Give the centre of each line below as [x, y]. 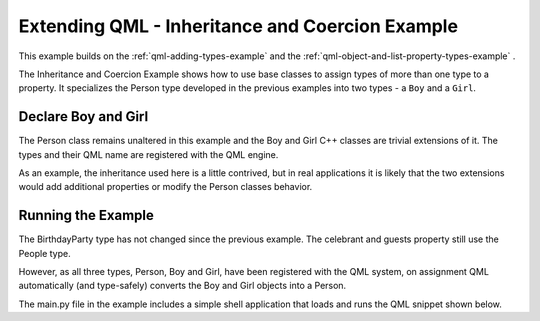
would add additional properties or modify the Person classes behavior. [165, 187]
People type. [44, 253]
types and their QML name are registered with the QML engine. [148, 154]
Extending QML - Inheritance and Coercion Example [238, 26]
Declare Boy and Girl [83, 116]
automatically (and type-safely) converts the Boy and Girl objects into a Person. [182, 286]
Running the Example [86, 215]
